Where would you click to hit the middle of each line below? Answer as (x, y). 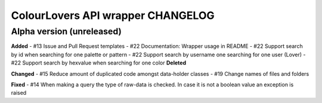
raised (19, 93)
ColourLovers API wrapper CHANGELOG (113, 15)
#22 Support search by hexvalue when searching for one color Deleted (99, 63)
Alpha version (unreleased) (66, 31)
